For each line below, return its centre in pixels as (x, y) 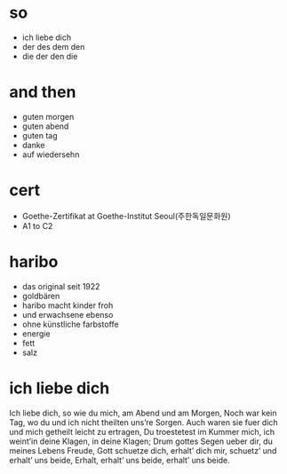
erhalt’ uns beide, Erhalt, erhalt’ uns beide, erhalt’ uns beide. (120, 460)
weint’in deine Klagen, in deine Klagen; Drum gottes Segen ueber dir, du (141, 441)
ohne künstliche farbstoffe (70, 324)
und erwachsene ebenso (68, 314)
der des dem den (53, 46)
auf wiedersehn (51, 154)
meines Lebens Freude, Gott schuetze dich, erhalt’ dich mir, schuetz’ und (143, 450)
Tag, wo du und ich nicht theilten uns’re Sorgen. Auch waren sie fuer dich (143, 422)
